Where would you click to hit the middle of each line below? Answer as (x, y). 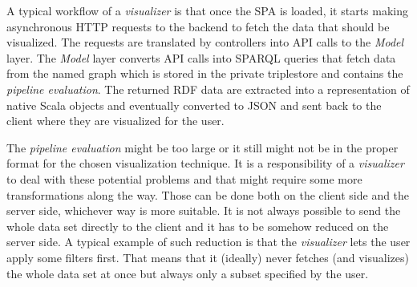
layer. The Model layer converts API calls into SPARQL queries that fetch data (201, 57)
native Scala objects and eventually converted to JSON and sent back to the (194, 105)
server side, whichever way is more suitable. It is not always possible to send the (204, 210)
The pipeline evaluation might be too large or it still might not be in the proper (202, 147)
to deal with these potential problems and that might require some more (184, 178)
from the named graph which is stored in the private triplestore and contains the (205, 73)
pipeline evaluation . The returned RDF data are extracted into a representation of (208, 89)
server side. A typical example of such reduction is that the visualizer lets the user (208, 242)
